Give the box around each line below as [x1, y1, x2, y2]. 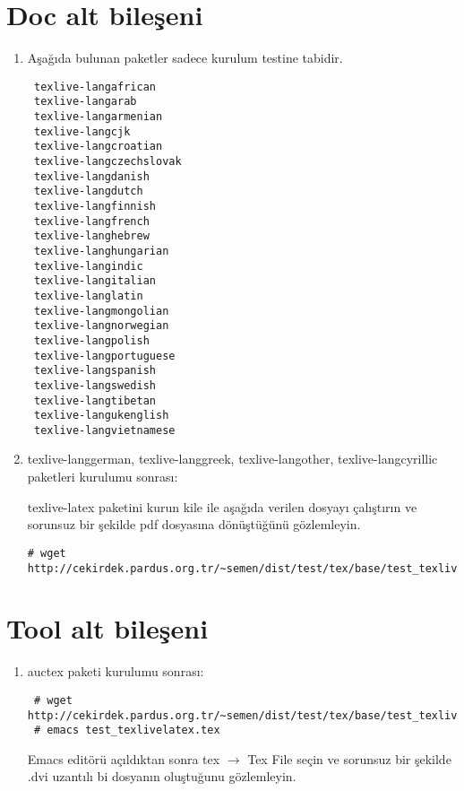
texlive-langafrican [33, 80, 156, 93]
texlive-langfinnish [33, 199, 156, 213]
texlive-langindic [33, 259, 143, 273]
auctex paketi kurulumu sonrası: [27, 662, 204, 681]
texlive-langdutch [33, 185, 143, 198]
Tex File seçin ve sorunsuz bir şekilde [247, 749, 451, 768]
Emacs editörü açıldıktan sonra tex [27, 749, 220, 768]
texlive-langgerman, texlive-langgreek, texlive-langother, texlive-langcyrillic [27, 449, 438, 468]
